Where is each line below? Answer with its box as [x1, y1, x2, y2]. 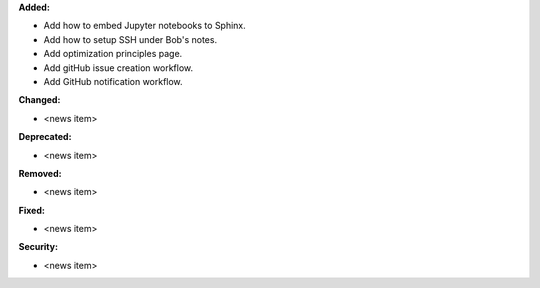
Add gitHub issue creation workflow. [43, 61, 194, 74]
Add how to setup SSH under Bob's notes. [43, 33, 218, 45]
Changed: [18, 94, 61, 106]
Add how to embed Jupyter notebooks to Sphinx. [43, 20, 247, 32]
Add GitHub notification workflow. [43, 75, 184, 87]
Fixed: [18, 204, 45, 216]
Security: [18, 241, 59, 253]
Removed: [18, 167, 62, 179]
